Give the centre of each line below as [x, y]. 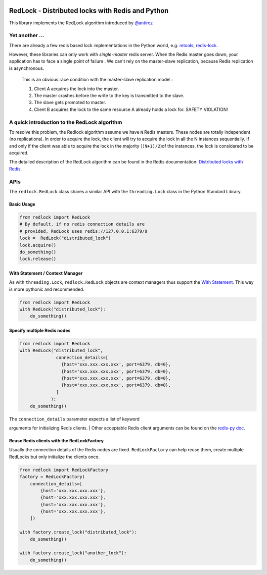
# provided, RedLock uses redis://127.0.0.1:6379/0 [84, 231]
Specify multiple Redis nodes [40, 331]
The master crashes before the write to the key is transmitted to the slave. [109, 96]
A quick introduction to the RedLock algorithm [66, 122]
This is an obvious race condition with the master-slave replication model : [97, 80]
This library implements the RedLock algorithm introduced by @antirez [81, 23]
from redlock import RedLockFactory [64, 470]
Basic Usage [22, 204]
